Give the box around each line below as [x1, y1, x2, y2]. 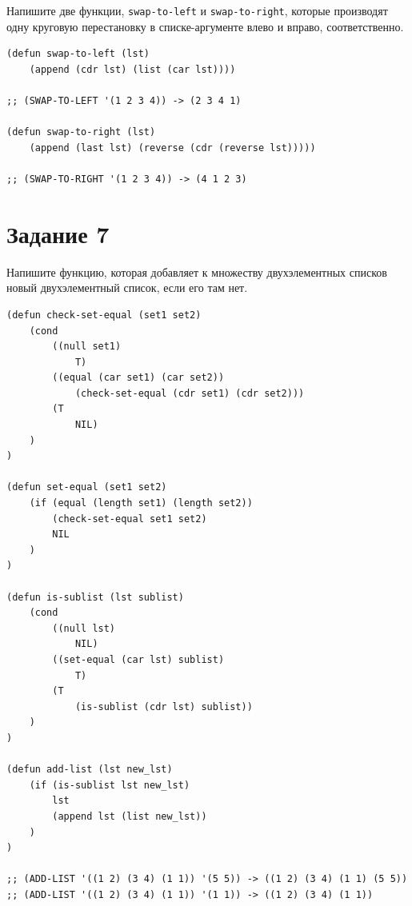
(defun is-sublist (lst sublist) [6, 591, 184, 603]
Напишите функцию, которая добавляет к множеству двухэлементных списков [6, 263, 387, 280]
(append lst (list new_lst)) [52, 810, 207, 822]
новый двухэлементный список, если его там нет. [6, 279, 248, 296]
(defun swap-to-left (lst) [6, 48, 150, 60]
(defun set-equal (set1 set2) [6, 481, 167, 493]
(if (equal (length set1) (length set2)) [29, 497, 253, 509]
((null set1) [52, 341, 122, 353]
